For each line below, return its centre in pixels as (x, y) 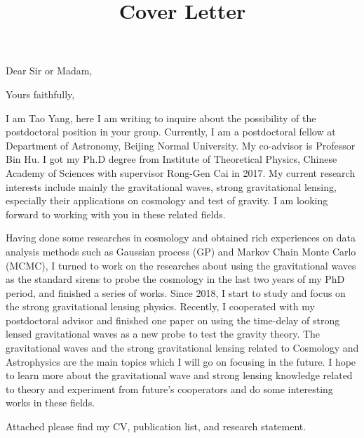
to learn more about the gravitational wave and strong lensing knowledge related (179, 375)
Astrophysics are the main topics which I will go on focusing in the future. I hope (181, 361)
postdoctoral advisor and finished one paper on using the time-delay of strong (173, 320)
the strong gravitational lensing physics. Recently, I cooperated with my (160, 306)
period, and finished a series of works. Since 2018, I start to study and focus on (176, 292)
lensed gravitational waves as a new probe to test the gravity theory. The (163, 334)
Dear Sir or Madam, (49, 71)
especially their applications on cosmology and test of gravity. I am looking (167, 200)
